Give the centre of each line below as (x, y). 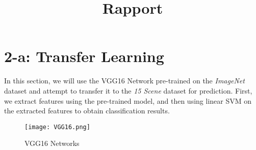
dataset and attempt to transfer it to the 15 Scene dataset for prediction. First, (128, 90)
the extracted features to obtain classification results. (87, 111)
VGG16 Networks (52, 143)
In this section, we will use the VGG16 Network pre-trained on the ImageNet (124, 81)
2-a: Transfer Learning (84, 56)
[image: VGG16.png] (57, 127)
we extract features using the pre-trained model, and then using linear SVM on (128, 100)
